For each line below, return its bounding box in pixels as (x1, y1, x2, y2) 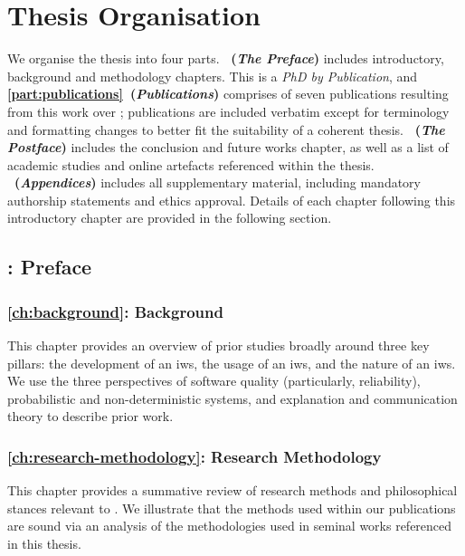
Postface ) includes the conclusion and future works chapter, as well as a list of (7, 138, 449, 157)
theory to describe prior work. (7, 407, 174, 426)
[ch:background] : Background (7, 300, 223, 322)
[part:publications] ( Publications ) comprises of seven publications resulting (7, 84, 449, 103)
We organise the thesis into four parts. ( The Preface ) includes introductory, (7, 49, 444, 68)
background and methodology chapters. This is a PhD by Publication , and (7, 66, 418, 85)
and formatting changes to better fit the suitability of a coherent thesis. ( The (7, 120, 445, 139)
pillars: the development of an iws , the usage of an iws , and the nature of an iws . (7, 353, 456, 372)
